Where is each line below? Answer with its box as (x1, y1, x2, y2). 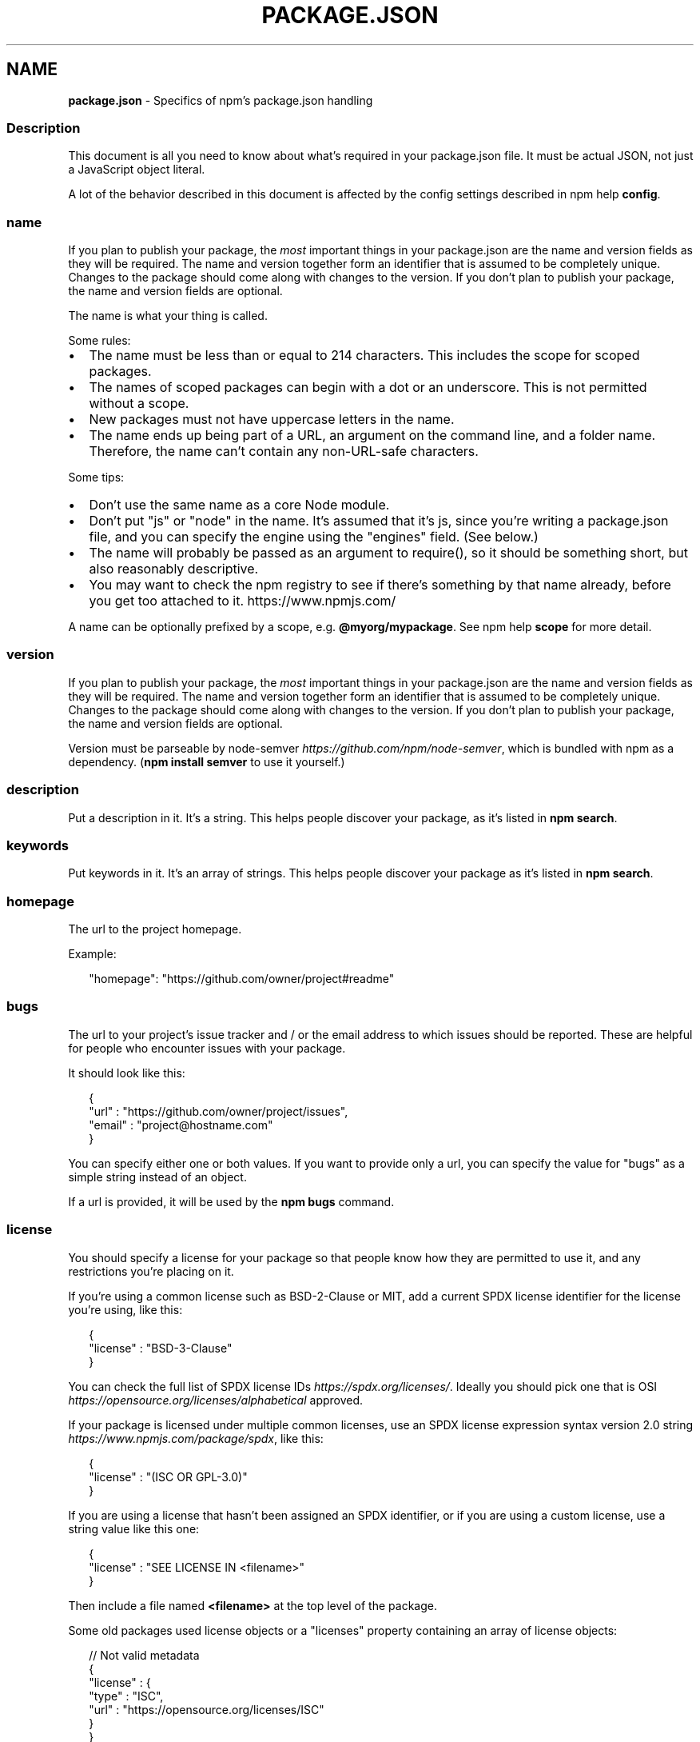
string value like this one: (68, 1521, 200, 1536)
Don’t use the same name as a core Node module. (89, 497, 390, 513)
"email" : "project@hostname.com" (89, 1117, 273, 1132)
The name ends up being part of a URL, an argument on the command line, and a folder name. (89, 427, 656, 444)
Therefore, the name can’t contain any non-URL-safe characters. (89, 443, 479, 460)
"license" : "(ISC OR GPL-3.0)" (89, 1469, 248, 1484)
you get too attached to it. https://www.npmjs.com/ (89, 593, 396, 609)
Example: (68, 947, 117, 961)
